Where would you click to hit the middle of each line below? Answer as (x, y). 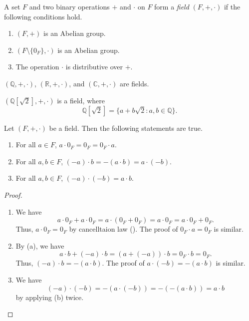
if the (232, 6)
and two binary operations (69, 6)
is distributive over (94, 67)
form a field (172, 6)
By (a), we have (40, 245)
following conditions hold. (43, 16)
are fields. (134, 83)
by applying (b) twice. (50, 297)
